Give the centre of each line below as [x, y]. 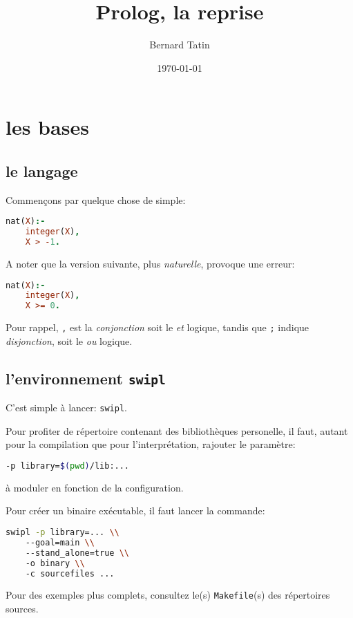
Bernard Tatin [180, 45]
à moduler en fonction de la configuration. [95, 487]
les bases [47, 127]
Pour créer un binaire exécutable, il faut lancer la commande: [135, 511]
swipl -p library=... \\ [63, 533]
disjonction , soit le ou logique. [69, 340]
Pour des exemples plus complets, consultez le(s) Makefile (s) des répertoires [168, 595]
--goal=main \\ [60, 542]
